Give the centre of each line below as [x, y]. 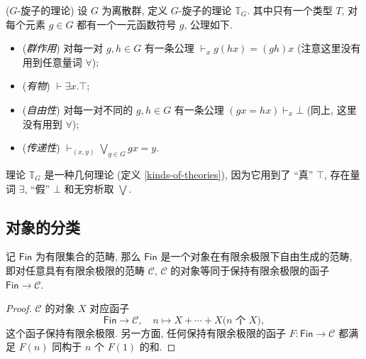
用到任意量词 [52, 61]
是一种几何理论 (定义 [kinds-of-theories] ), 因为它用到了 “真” [179, 174]
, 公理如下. [208, 24]
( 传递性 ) [41, 148]
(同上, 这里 [332, 109]
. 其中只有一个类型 [290, 10]
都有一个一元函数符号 [127, 24]
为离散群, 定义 [135, 10]
